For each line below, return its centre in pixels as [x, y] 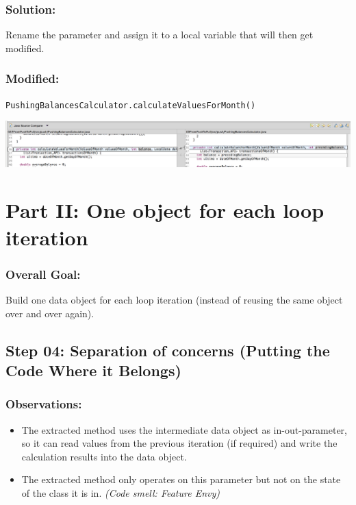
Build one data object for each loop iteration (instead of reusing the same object [174, 300]
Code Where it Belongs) [93, 370]
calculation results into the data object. [104, 456]
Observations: [44, 404]
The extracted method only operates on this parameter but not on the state [181, 479]
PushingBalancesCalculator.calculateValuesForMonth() [131, 105]
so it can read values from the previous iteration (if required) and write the [179, 443]
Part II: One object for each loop [165, 210]
